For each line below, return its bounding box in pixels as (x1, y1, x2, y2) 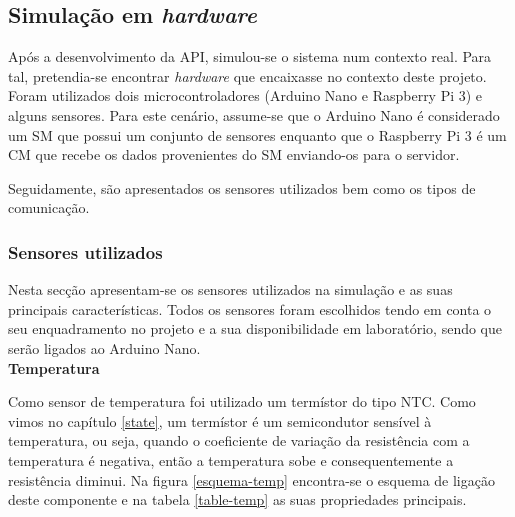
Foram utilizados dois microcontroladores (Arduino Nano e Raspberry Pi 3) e (8, 85, 483, 106)
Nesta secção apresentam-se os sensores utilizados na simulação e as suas (8, 279, 453, 300)
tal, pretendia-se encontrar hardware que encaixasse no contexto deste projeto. (8, 65, 487, 86)
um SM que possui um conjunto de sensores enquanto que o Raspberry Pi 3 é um (8, 124, 507, 145)
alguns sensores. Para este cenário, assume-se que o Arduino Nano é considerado (8, 104, 500, 125)
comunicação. (8, 197, 90, 218)
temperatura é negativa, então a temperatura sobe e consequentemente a (8, 449, 454, 470)
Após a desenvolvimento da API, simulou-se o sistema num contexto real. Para (8, 46, 492, 67)
